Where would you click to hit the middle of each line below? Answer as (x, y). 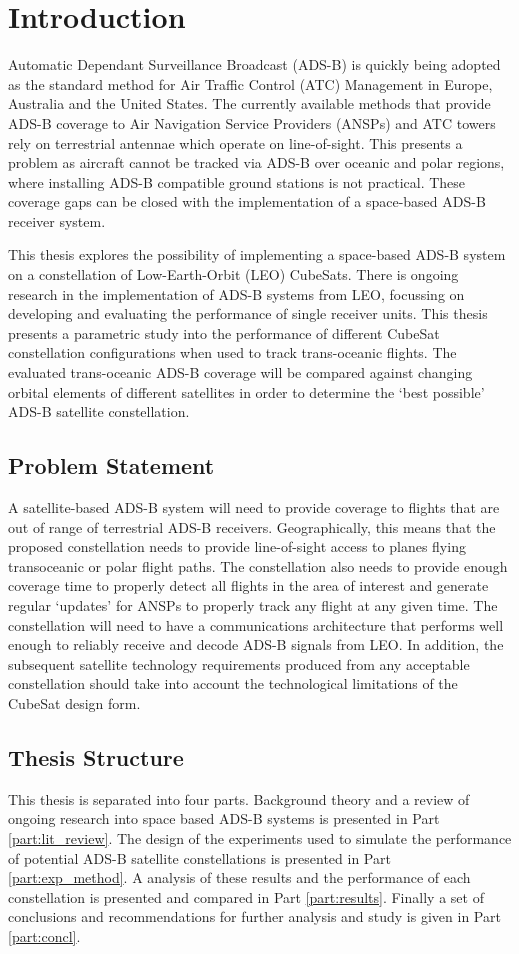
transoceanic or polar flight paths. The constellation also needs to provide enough (258, 565)
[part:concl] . (44, 935)
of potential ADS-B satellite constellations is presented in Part (199, 857)
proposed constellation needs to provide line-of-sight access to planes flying (237, 546)
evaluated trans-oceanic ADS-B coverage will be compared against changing (240, 372)
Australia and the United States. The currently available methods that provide (249, 103)
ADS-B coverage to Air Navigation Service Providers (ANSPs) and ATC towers (252, 122)
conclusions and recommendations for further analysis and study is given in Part (254, 916)
